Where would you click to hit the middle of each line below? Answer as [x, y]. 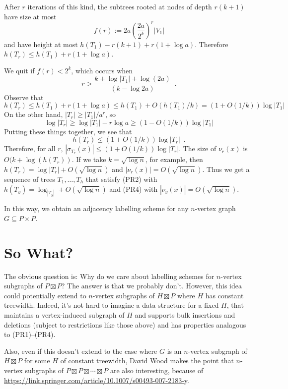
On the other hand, [34, 114]
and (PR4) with [134, 189]
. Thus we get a [226, 169]
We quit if [19, 70]
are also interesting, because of [157, 370]
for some [37, 361]
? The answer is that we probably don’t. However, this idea [151, 286]
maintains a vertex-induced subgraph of [64, 315]
